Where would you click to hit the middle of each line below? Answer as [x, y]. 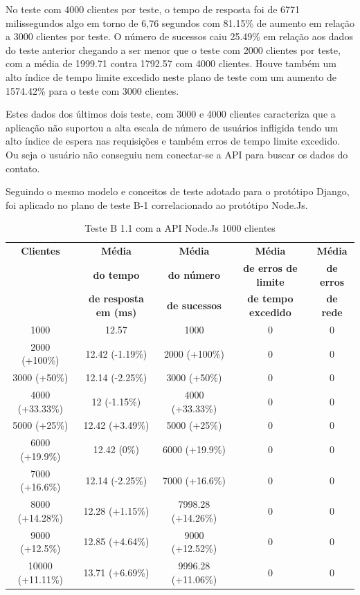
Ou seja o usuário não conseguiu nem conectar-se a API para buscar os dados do [177, 154]
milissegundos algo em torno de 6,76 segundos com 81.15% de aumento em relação [180, 22]
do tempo [116, 274]
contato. [23, 168]
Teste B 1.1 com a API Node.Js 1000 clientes [180, 228]
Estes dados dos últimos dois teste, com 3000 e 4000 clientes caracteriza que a [171, 114]
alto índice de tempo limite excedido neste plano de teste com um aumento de [171, 76]
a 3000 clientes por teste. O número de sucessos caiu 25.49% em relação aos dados [179, 36]
